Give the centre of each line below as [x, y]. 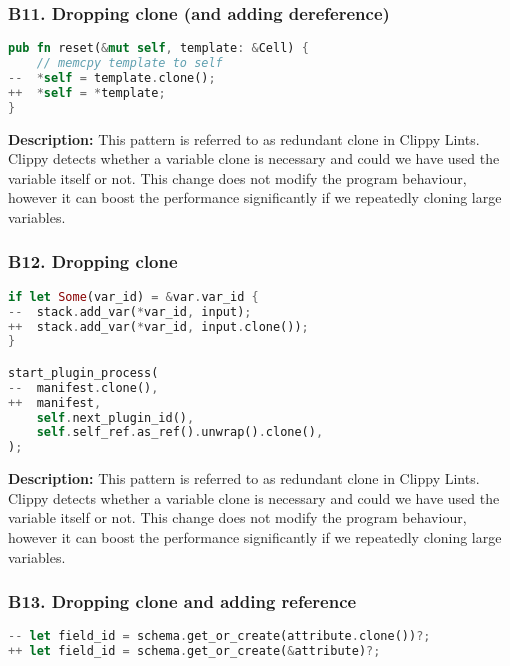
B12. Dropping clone [93, 261]
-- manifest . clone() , [83, 387]
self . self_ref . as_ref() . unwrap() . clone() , [180, 432]
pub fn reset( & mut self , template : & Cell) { [158, 48]
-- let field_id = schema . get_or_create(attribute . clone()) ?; [219, 636]
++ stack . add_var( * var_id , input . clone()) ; [158, 326]
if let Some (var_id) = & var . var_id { [133, 296]
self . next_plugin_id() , [115, 417]
